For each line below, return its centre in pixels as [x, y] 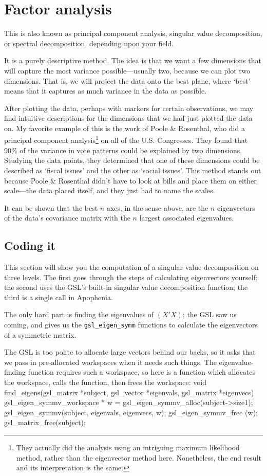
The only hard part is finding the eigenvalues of [79, 314]
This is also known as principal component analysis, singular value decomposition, [133, 33]
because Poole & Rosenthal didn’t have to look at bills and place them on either [130, 180]
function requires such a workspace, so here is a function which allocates [142, 372]
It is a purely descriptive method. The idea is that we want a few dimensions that [133, 60]
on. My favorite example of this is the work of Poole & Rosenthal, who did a [125, 128]
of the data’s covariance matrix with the [67, 218]
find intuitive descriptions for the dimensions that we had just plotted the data [128, 118]
